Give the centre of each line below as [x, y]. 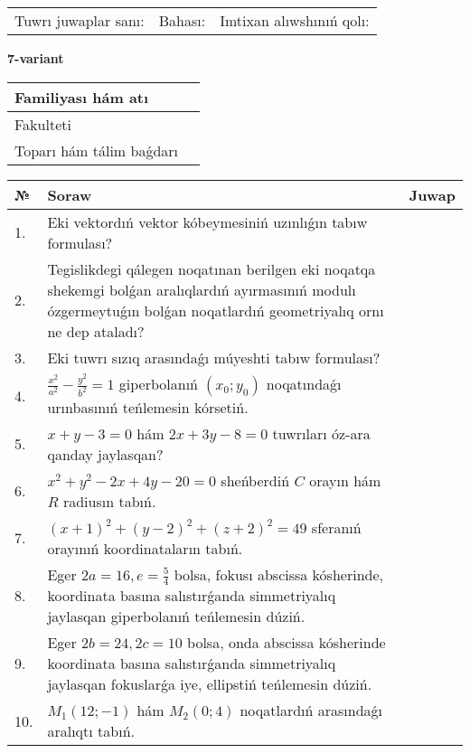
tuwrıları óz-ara [321, 433]
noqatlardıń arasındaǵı [311, 711]
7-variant [36, 58]
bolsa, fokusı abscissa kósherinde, [278, 574]
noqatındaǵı [304, 383]
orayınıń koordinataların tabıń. [145, 548]
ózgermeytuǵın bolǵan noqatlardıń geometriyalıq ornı [216, 310]
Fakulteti [43, 124]
